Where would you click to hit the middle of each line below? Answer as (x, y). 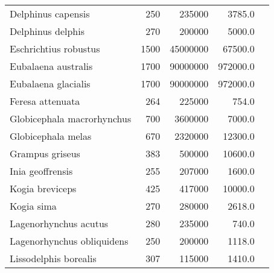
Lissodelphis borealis (53, 258)
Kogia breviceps (43, 188)
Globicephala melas (51, 136)
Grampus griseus (45, 153)
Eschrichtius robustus (55, 49)
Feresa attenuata (45, 101)
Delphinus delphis (47, 31)
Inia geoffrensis (41, 171)
